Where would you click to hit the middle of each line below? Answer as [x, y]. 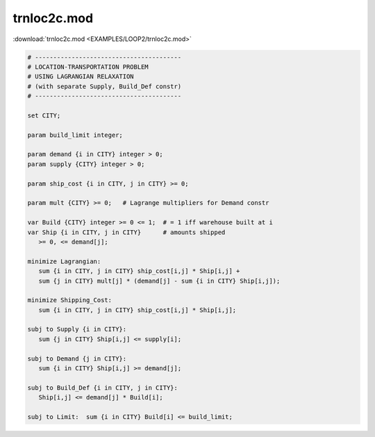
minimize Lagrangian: [64, 261]
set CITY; [44, 115]
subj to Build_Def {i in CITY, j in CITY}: [103, 388]
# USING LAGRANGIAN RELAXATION [81, 77]
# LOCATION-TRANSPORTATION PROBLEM [88, 67]
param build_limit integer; [75, 135]
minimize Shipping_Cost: [70, 300]
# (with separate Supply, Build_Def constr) [105, 86]
